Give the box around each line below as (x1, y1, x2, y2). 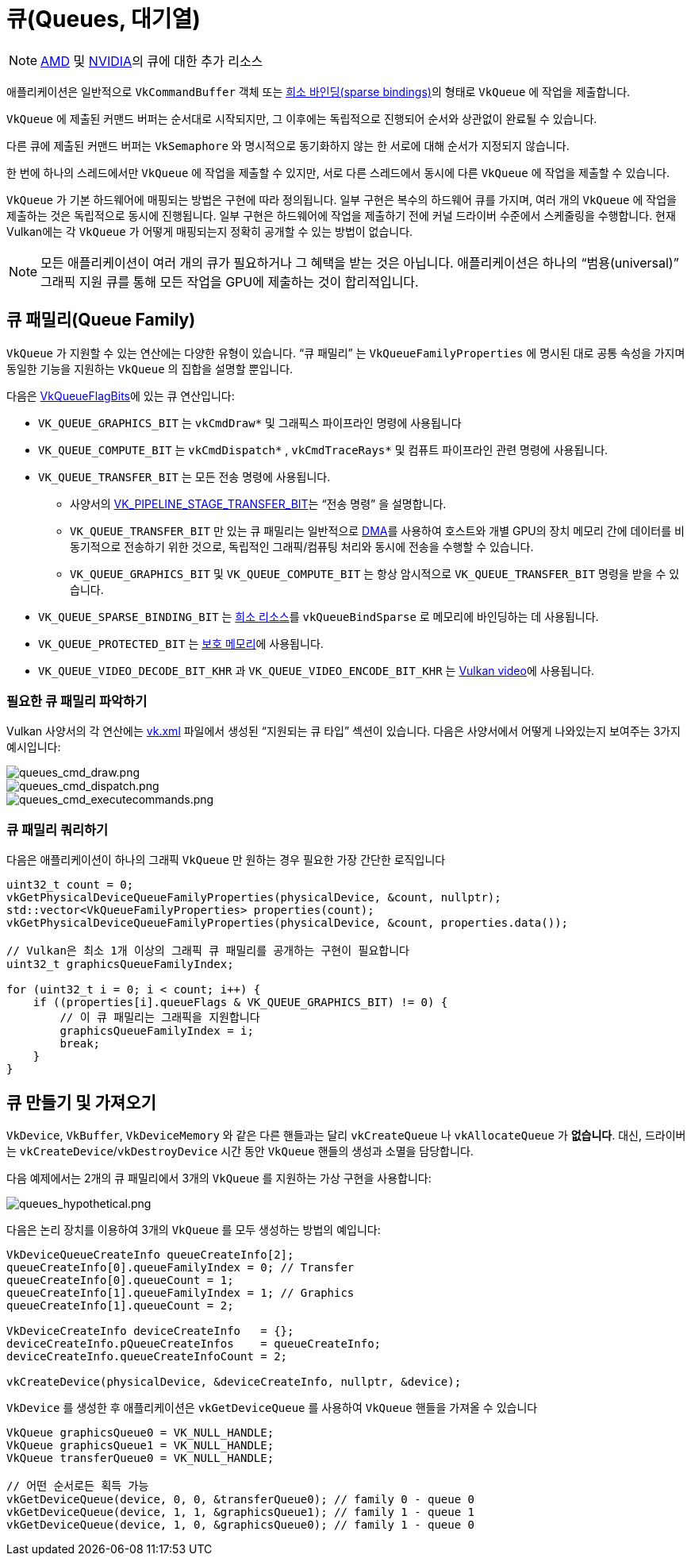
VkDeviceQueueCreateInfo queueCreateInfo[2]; (6, 1248, 294, 1261)
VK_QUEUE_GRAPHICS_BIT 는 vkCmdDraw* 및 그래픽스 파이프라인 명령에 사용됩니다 (38, 415, 462, 430)
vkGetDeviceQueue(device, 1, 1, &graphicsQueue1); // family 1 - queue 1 (6, 1505, 475, 1518)
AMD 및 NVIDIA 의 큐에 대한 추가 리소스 (40, 52, 263, 69)
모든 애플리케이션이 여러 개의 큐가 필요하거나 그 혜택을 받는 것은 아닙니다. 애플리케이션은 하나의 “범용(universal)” (40, 254, 679, 271)
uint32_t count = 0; (6, 878, 134, 892)
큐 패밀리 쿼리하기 (6, 821, 109, 838)
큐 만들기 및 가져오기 (6, 1092, 156, 1113)
